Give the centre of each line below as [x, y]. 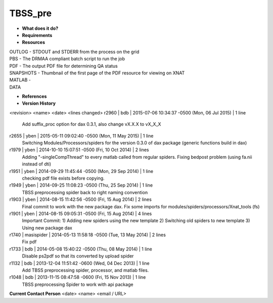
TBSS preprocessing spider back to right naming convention [85, 192]
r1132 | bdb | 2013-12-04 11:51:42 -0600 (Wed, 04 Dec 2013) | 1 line [79, 263]
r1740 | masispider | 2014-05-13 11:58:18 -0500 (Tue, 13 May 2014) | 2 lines [88, 235]
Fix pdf [29, 242]
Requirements [37, 35]
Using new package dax [47, 228]
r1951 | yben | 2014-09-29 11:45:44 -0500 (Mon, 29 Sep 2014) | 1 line [81, 171]
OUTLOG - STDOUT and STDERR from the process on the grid [74, 52]
